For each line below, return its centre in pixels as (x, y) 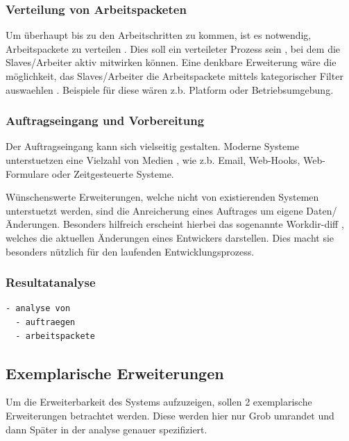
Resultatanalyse (51, 282)
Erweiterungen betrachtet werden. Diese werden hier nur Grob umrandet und (170, 415)
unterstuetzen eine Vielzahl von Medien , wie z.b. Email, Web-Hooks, (153, 160)
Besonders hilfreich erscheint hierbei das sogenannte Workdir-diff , (203, 224)
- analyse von (38, 309)
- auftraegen (45, 322)
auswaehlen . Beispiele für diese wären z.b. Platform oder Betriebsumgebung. (170, 89)
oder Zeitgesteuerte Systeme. (113, 173)
